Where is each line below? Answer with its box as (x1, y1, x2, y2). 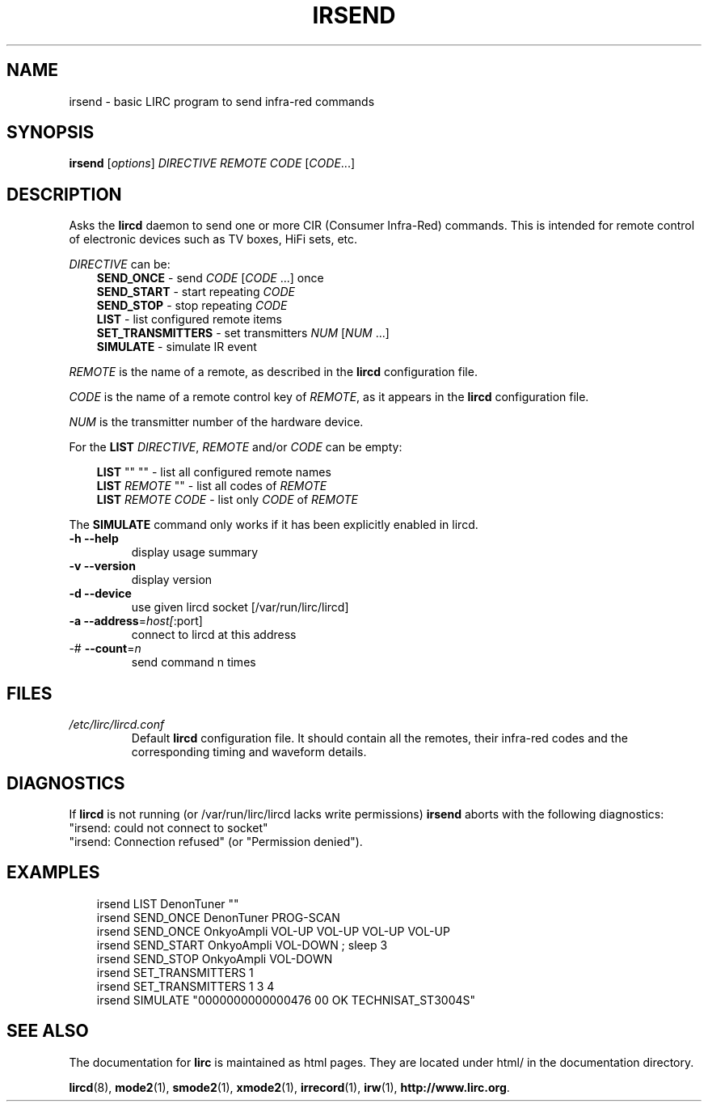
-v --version (69, 559, 136, 573)
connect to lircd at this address (131, 628, 297, 642)
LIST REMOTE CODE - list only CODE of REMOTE (96, 493, 358, 507)
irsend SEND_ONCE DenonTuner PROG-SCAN (96, 910, 340, 924)
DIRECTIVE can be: (69, 257, 171, 272)
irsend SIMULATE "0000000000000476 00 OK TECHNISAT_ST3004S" (96, 992, 476, 1007)
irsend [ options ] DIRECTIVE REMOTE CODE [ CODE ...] (69, 156, 356, 171)
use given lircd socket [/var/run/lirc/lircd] (131, 600, 349, 615)
